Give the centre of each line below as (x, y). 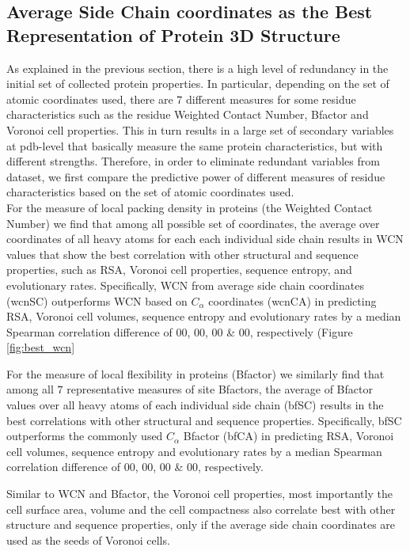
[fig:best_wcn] (41, 347)
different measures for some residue (271, 99)
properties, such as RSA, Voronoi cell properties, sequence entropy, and (179, 270)
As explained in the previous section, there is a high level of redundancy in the (197, 68)
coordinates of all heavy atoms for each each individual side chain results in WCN (205, 239)
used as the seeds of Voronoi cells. (88, 540)
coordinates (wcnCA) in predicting (292, 300)
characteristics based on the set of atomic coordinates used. (150, 192)
